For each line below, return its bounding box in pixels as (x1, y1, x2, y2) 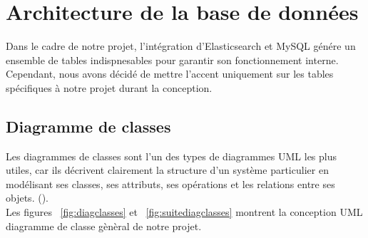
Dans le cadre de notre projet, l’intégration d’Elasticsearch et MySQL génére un (6, 38, 356, 53)
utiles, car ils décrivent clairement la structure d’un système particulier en (6, 162, 329, 177)
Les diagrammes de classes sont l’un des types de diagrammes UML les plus (6, 148, 337, 163)
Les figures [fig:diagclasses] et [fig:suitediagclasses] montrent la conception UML (6, 205, 363, 219)
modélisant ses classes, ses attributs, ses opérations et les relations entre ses (6, 176, 335, 191)
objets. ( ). (6, 190, 48, 205)
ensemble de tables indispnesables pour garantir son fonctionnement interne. (6, 52, 339, 67)
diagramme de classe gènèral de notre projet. (6, 218, 202, 233)
